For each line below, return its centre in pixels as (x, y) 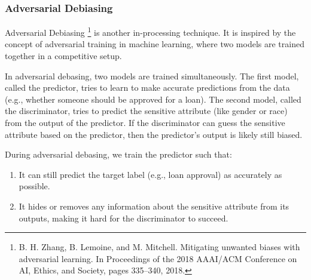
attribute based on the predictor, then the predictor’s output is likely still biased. (154, 134)
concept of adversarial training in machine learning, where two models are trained (155, 44)
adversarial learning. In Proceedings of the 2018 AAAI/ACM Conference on (158, 258)
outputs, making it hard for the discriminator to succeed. (124, 218)
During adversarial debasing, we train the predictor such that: (118, 154)
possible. (34, 186)
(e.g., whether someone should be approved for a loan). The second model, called (153, 99)
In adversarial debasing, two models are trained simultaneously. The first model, (152, 76)
